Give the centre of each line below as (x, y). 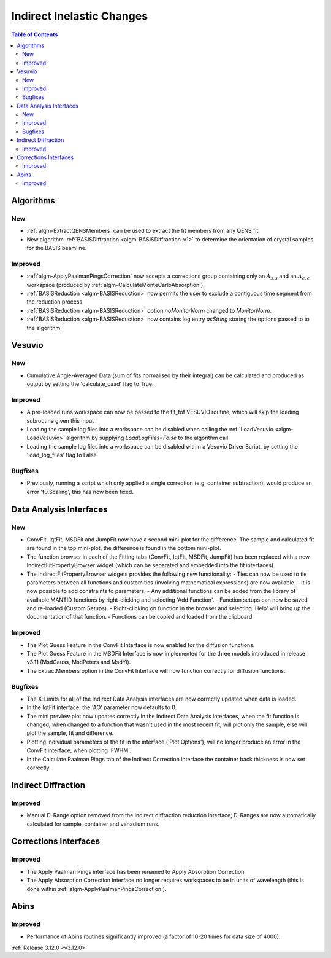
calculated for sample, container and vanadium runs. (93, 824)
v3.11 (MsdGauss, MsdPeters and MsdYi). (79, 662)
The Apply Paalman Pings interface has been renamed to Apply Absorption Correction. (136, 871)
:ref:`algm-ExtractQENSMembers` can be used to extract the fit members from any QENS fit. (143, 231)
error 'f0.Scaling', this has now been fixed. (80, 492)
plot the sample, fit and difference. (70, 733)
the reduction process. (55, 302)
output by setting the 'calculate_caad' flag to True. (90, 384)
